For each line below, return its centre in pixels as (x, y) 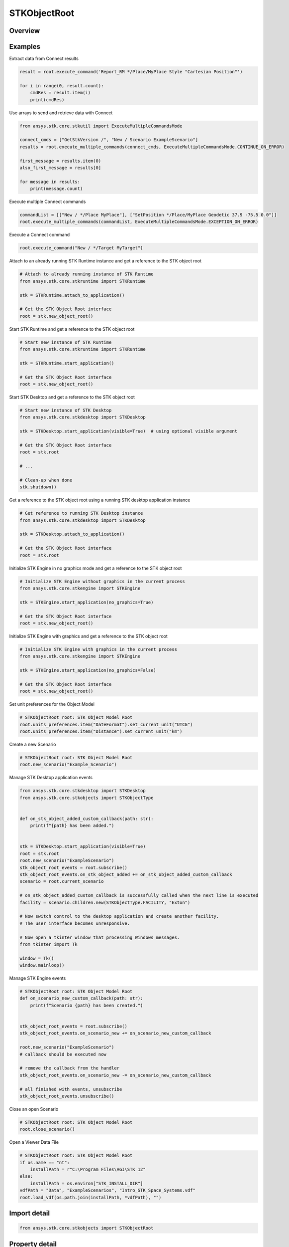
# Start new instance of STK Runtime (66, 342)
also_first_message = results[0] (60, 168)
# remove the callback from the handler (69, 1068)
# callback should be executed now (63, 1054)
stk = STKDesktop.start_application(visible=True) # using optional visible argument (129, 431)
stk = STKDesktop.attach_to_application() (72, 534)
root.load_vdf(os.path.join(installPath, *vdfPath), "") (91, 1197)
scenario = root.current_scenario (62, 881)
